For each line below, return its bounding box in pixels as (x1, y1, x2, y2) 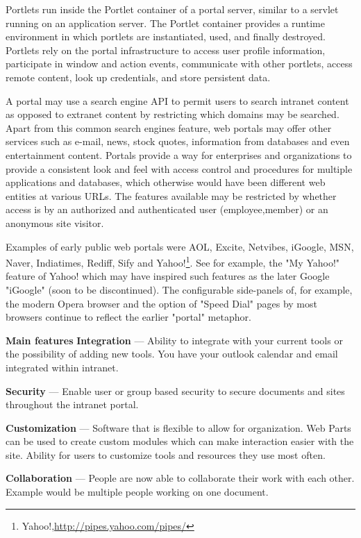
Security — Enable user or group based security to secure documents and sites (6, 383, 345, 398)
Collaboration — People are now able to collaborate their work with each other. (6, 471, 355, 485)
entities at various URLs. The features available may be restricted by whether (6, 188, 337, 203)
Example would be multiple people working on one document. (6, 485, 269, 499)
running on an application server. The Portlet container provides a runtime (6, 15, 325, 30)
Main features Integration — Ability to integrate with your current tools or (6, 333, 343, 347)
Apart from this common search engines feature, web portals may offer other (6, 120, 332, 135)
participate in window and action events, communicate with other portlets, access (6, 56, 353, 71)
